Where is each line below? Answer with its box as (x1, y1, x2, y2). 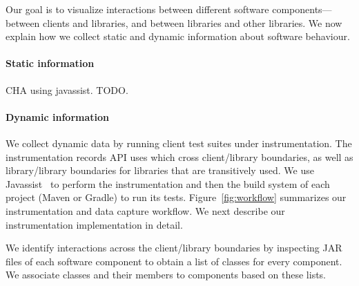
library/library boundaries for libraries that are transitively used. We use (6, 163, 314, 178)
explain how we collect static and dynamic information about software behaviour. (6, 29, 350, 44)
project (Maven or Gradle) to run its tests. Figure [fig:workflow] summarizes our (6, 190, 347, 204)
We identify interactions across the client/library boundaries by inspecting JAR (6, 240, 342, 255)
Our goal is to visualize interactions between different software (6, 2, 269, 16)
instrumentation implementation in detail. (6, 217, 183, 231)
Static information (6, 56, 95, 70)
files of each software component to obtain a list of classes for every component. (6, 254, 342, 268)
